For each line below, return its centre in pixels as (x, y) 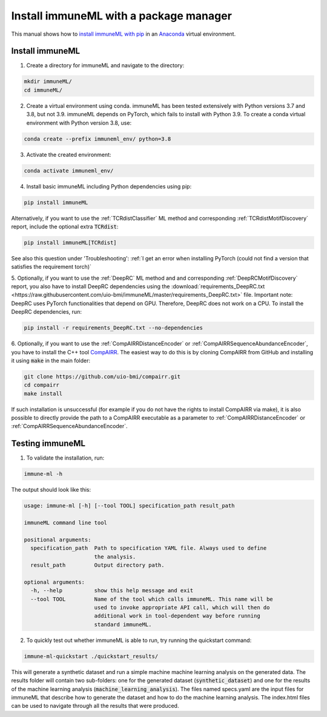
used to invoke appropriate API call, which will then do (182, 608)
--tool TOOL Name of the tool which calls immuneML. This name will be (152, 599)
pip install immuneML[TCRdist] (71, 243)
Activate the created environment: (69, 154)
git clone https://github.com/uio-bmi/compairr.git (102, 376)
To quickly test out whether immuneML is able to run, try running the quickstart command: (139, 640)
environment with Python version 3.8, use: (79, 123)
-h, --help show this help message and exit (112, 591)
